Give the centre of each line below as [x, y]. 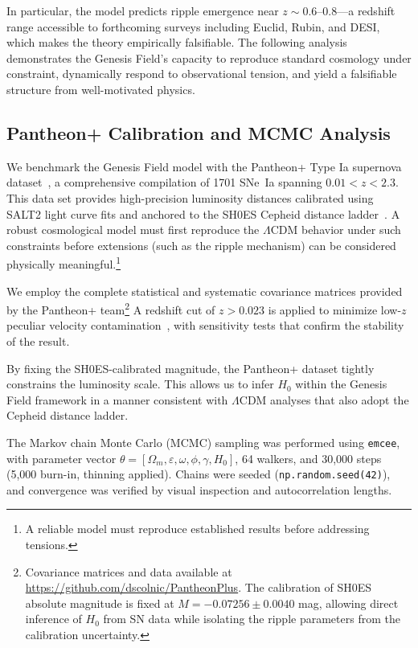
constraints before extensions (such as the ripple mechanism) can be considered [201, 245]
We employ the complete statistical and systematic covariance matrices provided [205, 291]
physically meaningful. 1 [64, 262]
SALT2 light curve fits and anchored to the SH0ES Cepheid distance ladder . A [203, 213]
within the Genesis [341, 384]
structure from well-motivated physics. [101, 89]
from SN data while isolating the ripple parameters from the [252, 619]
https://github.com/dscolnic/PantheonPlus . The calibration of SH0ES [199, 587]
